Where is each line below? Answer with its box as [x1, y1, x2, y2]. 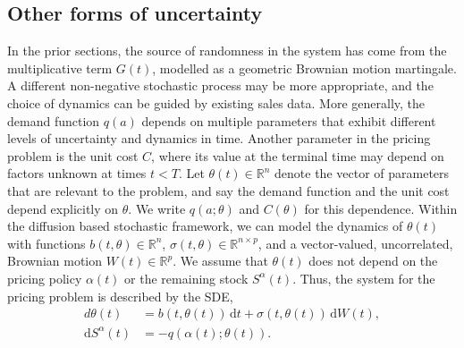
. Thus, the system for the [292, 268, 435, 287]
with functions [7, 233, 86, 252]
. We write [128, 199, 186, 217]
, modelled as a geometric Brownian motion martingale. [152, 58, 457, 77]
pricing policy [7, 268, 82, 287]
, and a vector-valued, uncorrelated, [257, 233, 453, 252]
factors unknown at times [7, 164, 147, 182]
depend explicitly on [7, 199, 119, 217]
